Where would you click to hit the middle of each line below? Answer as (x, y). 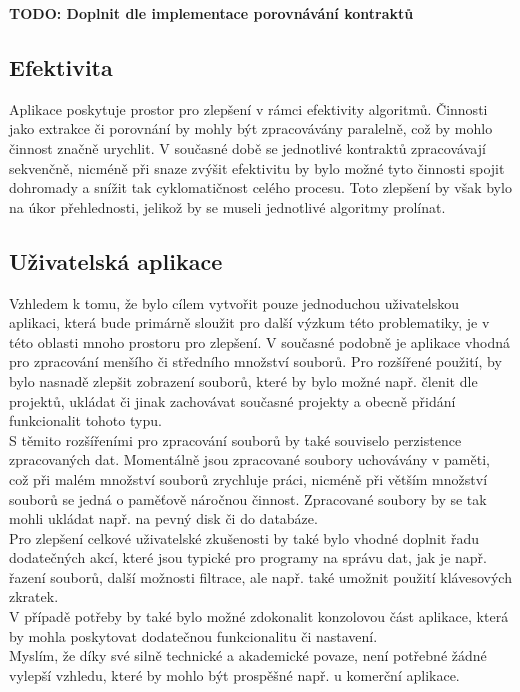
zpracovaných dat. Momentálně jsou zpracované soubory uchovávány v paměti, (249, 459)
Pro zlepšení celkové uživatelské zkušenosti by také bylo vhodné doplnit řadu (244, 537)
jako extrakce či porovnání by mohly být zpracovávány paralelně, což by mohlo (251, 128)
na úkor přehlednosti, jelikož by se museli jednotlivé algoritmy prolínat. (227, 206)
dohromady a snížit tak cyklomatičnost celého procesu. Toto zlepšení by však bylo (260, 187)
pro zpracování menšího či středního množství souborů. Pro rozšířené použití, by (255, 361)
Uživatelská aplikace (116, 260)
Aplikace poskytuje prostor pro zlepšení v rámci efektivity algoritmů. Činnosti (248, 108)
